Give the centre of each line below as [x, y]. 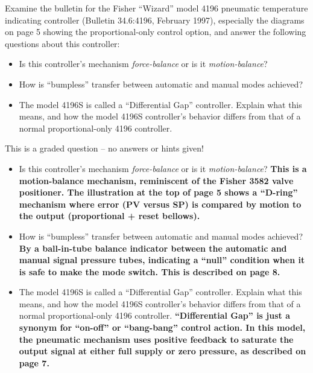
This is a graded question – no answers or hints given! [104, 148]
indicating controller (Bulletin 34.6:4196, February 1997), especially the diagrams [155, 20]
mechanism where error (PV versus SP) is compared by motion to [160, 204]
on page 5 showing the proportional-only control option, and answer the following [156, 32]
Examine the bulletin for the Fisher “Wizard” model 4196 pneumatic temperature [156, 8]
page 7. [34, 362]
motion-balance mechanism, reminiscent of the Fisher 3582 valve [156, 180]
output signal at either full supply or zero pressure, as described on [163, 351]
